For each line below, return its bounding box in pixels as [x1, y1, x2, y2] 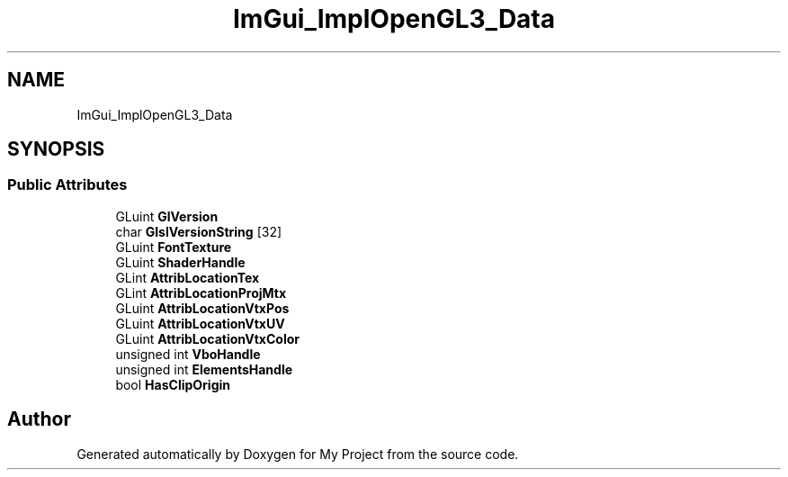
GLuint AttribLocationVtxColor [115, 330, 300, 346]
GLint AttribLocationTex [115, 269, 260, 285]
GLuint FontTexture [115, 238, 232, 255]
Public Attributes [7, 175, 128, 194]
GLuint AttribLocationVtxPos [115, 300, 290, 316]
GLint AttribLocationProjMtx [115, 284, 287, 301]
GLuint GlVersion [115, 208, 219, 224]
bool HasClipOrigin [115, 376, 230, 392]
